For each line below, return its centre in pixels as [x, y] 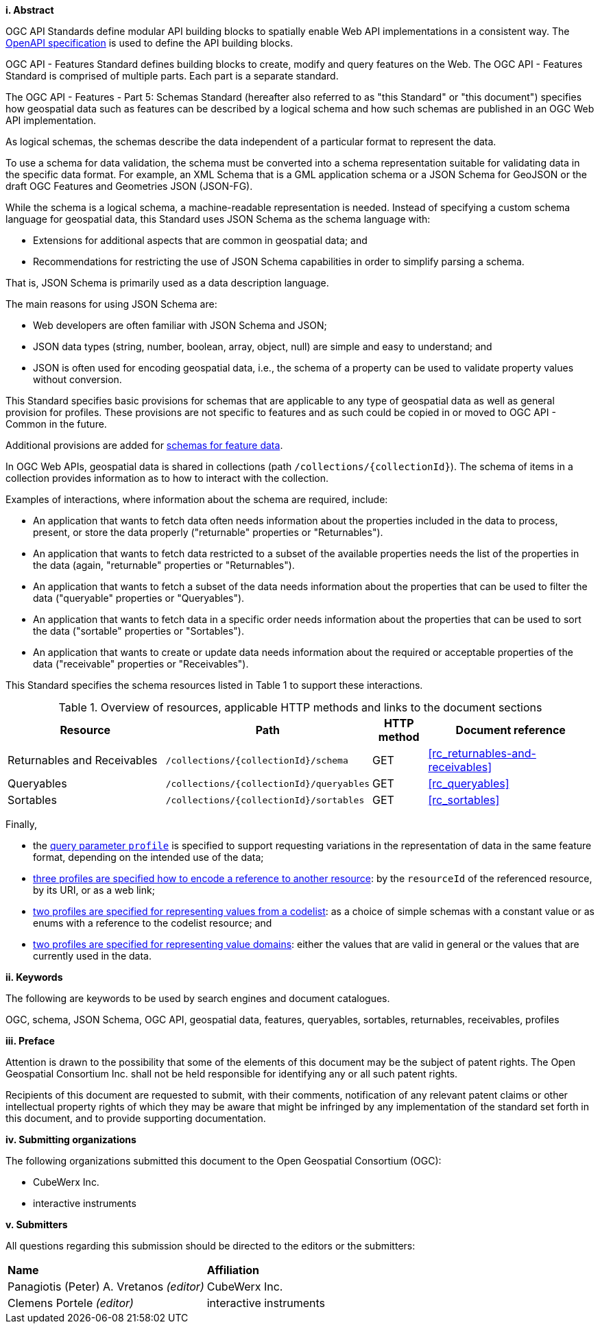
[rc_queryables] [469, 783]
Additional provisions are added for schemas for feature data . [144, 445]
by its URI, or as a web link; [94, 890]
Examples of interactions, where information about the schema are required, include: [197, 499]
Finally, [21, 824]
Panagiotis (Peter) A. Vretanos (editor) [106, 1287]
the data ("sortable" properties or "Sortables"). [139, 631]
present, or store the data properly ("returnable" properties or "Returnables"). [208, 532]
